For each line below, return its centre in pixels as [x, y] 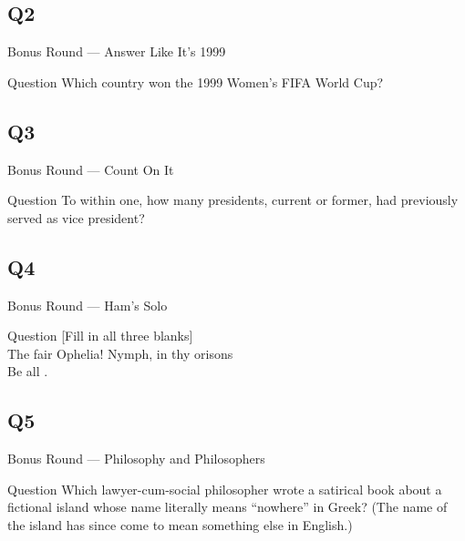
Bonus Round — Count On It [91, 169]
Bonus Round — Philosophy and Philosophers [136, 459]
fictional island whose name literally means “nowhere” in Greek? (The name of [227, 507]
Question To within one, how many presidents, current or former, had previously [233, 200]
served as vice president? [76, 217]
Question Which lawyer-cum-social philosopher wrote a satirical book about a [225, 489]
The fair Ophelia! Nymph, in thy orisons [120, 353]
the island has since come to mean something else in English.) [180, 524]
